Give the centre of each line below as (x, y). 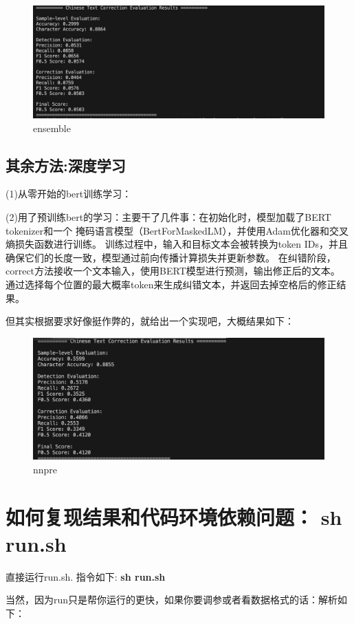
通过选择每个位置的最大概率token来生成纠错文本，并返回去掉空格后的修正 (171, 284)
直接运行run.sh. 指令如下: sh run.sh (86, 576)
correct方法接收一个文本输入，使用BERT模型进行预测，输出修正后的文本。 (173, 271)
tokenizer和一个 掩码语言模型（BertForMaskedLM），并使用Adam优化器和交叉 (177, 230)
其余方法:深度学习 (66, 165)
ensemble (52, 128)
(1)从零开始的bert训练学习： (69, 194)
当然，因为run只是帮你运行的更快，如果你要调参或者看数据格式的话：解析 (172, 600)
